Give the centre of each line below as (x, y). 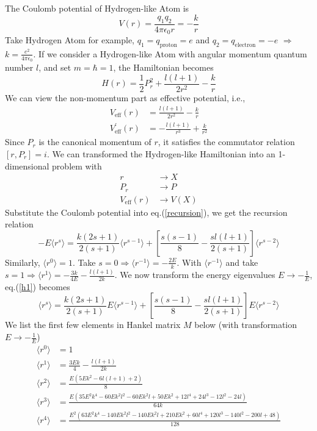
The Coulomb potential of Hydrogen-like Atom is (97, 8)
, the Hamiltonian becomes (163, 67)
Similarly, (23, 262)
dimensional (27, 166)
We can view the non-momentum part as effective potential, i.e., (125, 97)
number (19, 67)
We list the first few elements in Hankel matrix (93, 325)
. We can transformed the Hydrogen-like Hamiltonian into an (161, 153)
